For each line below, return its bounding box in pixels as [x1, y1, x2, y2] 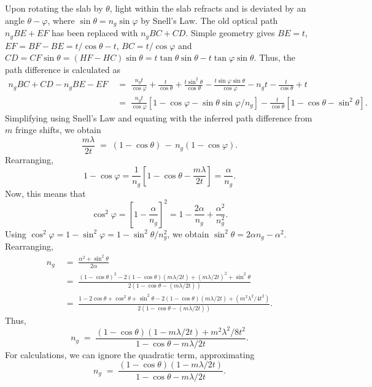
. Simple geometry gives [185, 26, 275, 39]
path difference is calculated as [5, 63, 121, 75]
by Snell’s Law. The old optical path [141, 13, 278, 26]
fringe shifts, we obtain [15, 123, 101, 136]
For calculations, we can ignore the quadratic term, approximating [5, 348, 255, 361]
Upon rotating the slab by [5, 2, 103, 14]
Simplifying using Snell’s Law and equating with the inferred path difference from [5, 111, 312, 124]
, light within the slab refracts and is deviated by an [109, 2, 306, 14]
